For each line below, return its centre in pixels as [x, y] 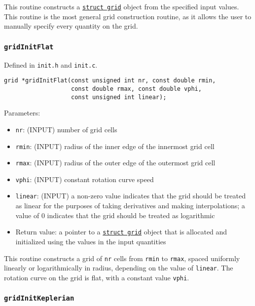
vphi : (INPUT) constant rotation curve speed [85, 179]
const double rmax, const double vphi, [136, 89]
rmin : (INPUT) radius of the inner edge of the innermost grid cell [115, 146]
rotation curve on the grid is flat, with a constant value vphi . [97, 277]
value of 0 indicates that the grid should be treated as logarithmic [115, 215]
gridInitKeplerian [39, 298]
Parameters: [22, 113]
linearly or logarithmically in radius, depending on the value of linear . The [119, 268]
